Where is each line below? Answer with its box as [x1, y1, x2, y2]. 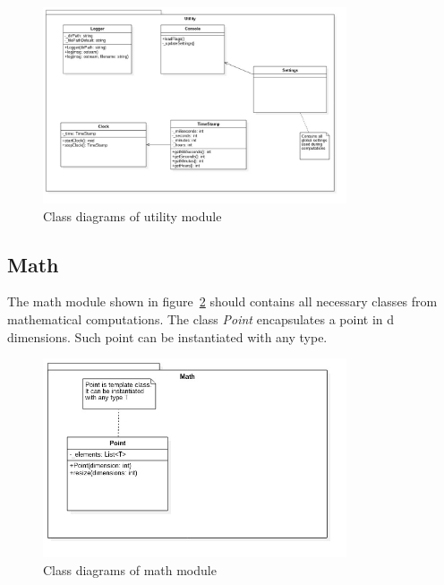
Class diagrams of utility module [43, 206, 222, 225]
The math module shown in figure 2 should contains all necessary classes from [7, 292, 438, 311]
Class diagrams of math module [43, 560, 217, 579]
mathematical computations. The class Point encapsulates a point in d [7, 310, 395, 329]
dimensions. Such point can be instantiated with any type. [7, 327, 328, 346]
